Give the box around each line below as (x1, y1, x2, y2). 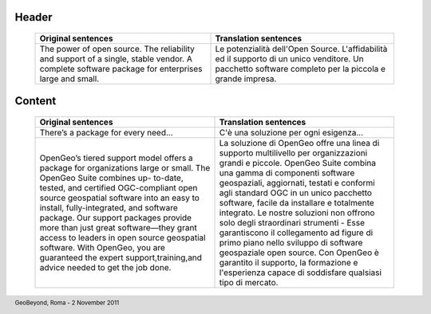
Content (14, 94, 57, 108)
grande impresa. (215, 73, 277, 84)
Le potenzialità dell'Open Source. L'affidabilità (215, 44, 388, 55)
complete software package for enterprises (39, 64, 203, 75)
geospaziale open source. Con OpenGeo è (219, 247, 379, 258)
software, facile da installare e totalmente (219, 198, 374, 209)
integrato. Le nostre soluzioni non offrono (219, 207, 375, 218)
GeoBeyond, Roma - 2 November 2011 (14, 299, 120, 307)
